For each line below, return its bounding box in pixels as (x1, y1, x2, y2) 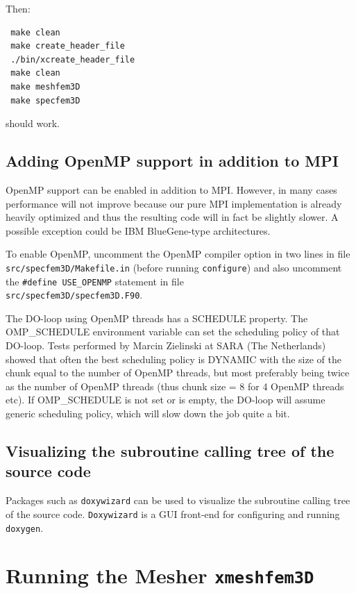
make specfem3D (10, 95, 80, 106)
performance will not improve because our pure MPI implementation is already (6, 196, 342, 210)
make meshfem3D (10, 81, 80, 92)
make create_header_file (10, 41, 125, 51)
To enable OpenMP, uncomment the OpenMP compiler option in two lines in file (6, 247, 350, 261)
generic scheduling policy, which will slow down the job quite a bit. (6, 406, 290, 421)
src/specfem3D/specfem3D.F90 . (6, 287, 143, 302)
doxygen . (6, 520, 44, 535)
